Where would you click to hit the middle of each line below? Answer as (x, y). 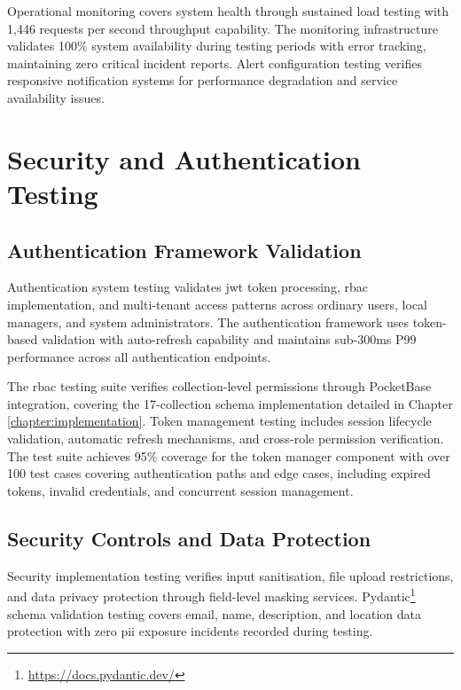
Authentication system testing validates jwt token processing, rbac (188, 287)
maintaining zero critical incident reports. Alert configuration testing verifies (215, 63)
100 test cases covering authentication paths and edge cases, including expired (219, 473)
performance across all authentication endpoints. (139, 356)
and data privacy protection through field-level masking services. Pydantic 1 (211, 595)
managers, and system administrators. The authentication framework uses (208, 321)
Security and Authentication (184, 158)
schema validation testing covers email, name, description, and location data (215, 613)
